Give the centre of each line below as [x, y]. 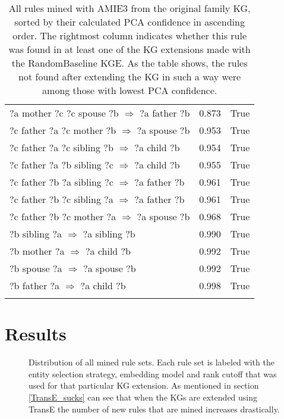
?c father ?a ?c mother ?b [63, 130]
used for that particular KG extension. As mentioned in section [144, 385]
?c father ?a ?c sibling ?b [61, 147]
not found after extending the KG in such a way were [130, 76]
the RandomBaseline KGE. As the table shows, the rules [130, 63]
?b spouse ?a [36, 268]
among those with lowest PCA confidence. [130, 90]
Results [36, 334]
